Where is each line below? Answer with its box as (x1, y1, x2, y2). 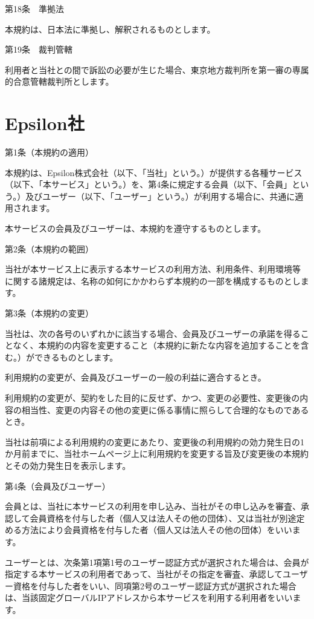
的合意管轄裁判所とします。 (5, 75, 114, 88)
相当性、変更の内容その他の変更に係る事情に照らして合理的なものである (21, 403, 309, 416)
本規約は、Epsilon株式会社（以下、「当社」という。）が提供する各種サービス (5, 166, 303, 178)
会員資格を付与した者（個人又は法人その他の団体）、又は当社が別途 (30, 511, 296, 524)
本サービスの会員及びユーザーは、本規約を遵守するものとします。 (5, 222, 266, 235)
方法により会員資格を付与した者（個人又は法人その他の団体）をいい (21, 523, 292, 536)
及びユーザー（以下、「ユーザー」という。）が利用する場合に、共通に (25, 189, 295, 202)
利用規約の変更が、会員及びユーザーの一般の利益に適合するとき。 (5, 371, 266, 384)
